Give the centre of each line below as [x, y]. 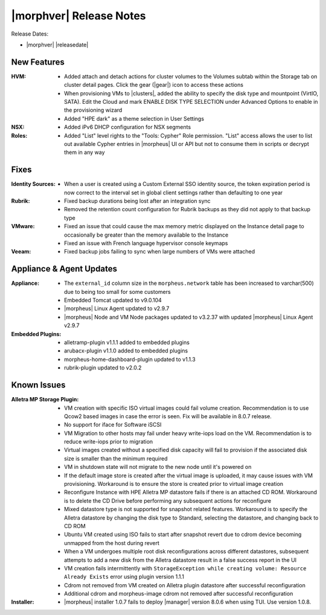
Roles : [19, 135]
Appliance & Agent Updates [64, 269]
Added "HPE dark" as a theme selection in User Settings [134, 118]
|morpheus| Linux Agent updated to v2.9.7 [117, 308]
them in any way [85, 152]
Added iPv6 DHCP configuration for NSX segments [128, 127]
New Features [38, 62]
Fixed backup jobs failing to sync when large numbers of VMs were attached [160, 252]
